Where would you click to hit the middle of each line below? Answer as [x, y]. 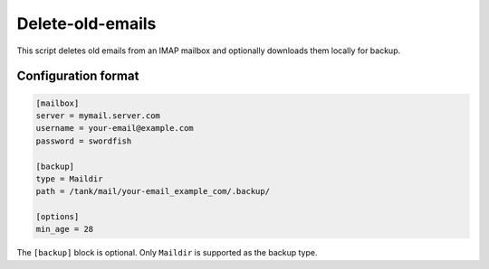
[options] [58, 217]
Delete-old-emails [86, 23]
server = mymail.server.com [98, 116]
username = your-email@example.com [115, 128]
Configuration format [78, 76]
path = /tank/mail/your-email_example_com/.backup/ [153, 191]
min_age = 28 [65, 229]
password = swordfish [84, 141]
